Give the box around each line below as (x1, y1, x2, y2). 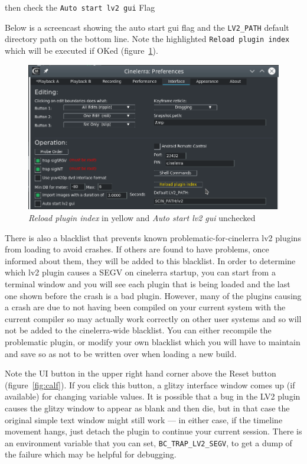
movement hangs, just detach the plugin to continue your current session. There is (5, 425, 302, 437)
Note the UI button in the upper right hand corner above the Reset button (5, 367, 276, 379)
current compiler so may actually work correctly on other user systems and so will (5, 312, 302, 325)
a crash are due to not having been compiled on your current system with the (5, 301, 286, 313)
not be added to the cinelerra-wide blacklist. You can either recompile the (5, 324, 272, 336)
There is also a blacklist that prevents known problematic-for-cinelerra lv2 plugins (5, 231, 301, 244)
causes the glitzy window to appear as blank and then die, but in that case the (5, 401, 290, 414)
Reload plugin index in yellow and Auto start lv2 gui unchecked (28, 212, 256, 223)
